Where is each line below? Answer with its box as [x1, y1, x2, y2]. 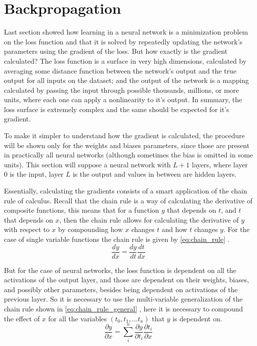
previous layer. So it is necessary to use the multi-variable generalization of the [4, 294, 243, 304]
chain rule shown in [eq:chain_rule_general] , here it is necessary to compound [4, 304, 243, 314]
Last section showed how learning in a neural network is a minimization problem [4, 27, 248, 37]
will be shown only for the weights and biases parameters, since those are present [4, 140, 250, 150]
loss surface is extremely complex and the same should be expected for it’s [4, 104, 229, 114]
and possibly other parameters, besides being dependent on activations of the [4, 284, 238, 294]
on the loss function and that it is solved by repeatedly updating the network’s [4, 36, 243, 46]
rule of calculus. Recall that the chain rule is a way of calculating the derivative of [4, 195, 253, 205]
